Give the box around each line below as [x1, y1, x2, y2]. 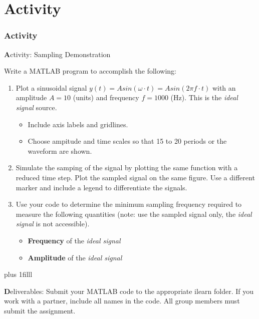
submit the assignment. [4, 305, 76, 315]
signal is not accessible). [16, 218, 90, 229]
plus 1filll [4, 269, 33, 279]
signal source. [16, 102, 57, 112]
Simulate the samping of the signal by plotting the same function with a [16, 162, 238, 173]
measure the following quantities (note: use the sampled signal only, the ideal [16, 208, 252, 219]
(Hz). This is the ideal [170, 92, 238, 103]
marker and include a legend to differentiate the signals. [16, 182, 187, 192]
